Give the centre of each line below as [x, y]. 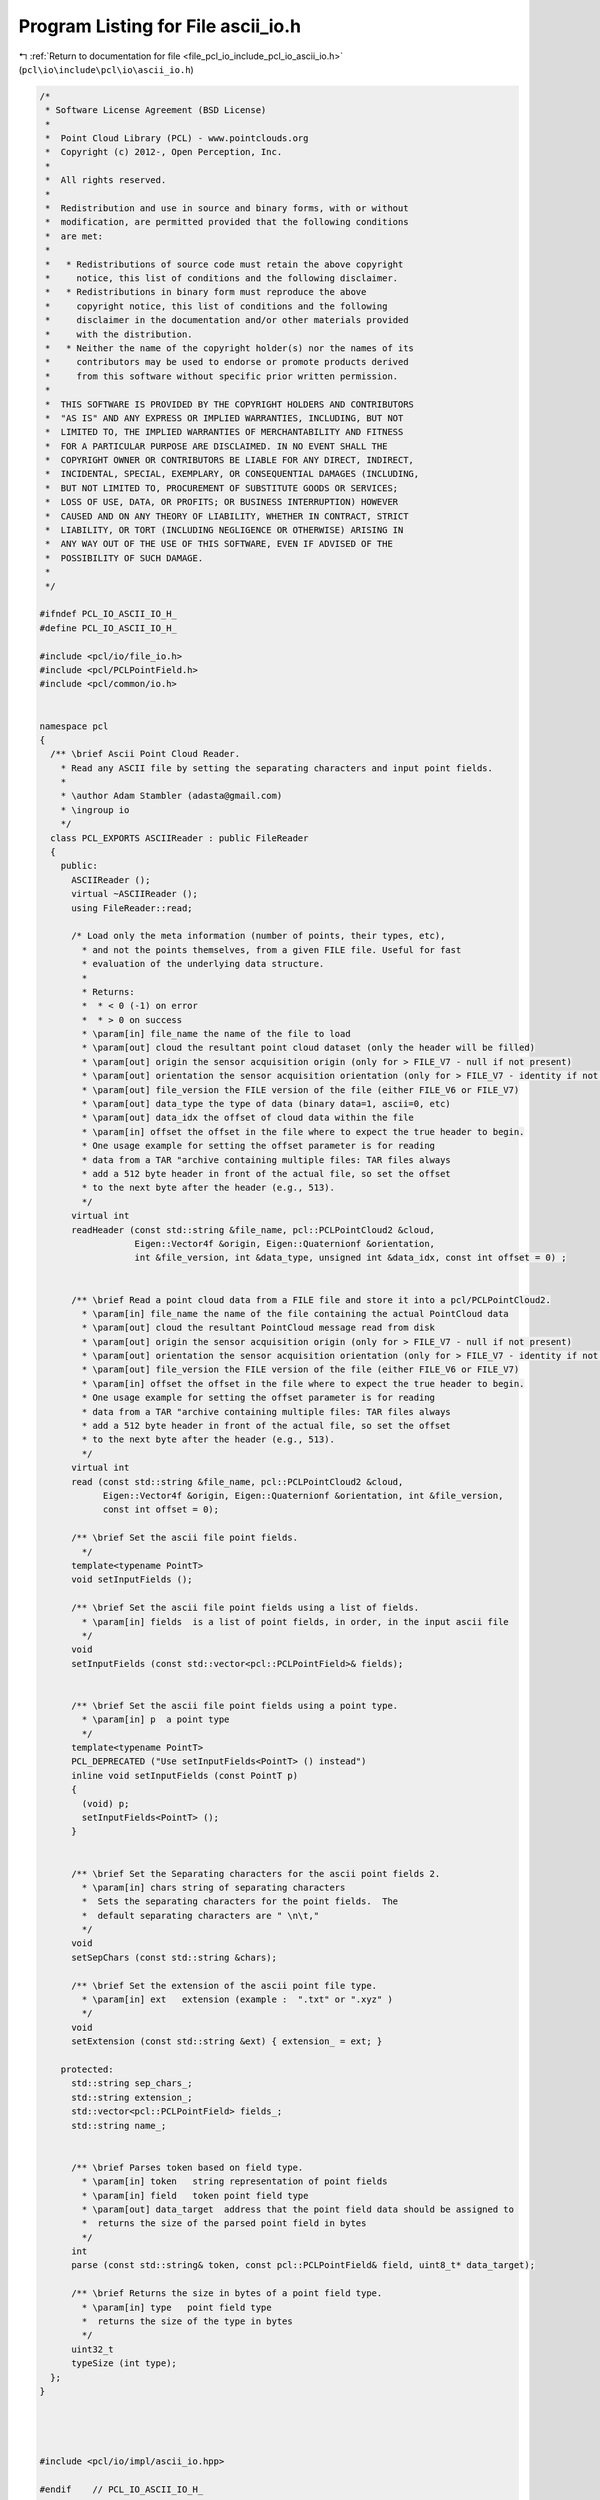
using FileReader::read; [132, 908]
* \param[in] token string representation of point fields [234, 2181]
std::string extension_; [132, 2097]
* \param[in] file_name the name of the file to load [216, 1034]
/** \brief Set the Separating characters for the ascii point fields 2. [256, 1873]
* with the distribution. [119, 334]
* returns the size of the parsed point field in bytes [224, 2223]
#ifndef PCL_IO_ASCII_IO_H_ [108, 614]
